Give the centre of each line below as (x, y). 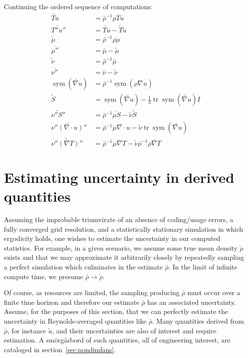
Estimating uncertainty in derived (119, 177)
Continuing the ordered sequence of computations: (78, 6)
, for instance (27, 330)
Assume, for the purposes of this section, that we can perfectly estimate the (116, 311)
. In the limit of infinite (203, 266)
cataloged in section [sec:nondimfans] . (60, 349)
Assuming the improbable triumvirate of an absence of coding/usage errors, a (119, 219)
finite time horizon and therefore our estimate (72, 302)
